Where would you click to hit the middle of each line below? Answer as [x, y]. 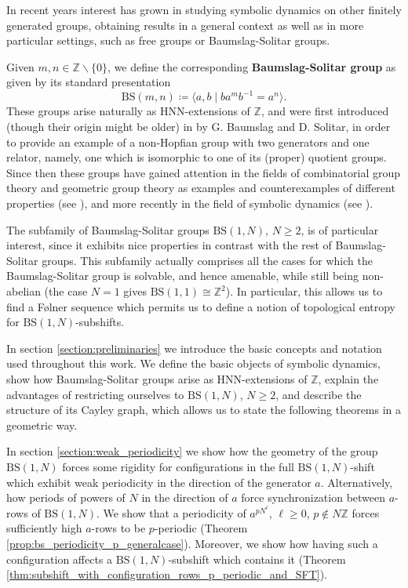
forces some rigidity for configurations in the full [178, 466]
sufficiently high [44, 528]
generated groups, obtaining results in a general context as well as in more [185, 25]
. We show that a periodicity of [171, 512]
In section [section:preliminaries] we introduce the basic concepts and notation [194, 348]
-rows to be [118, 528]
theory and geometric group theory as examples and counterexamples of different [201, 188]
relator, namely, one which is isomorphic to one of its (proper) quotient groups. [197, 157]
